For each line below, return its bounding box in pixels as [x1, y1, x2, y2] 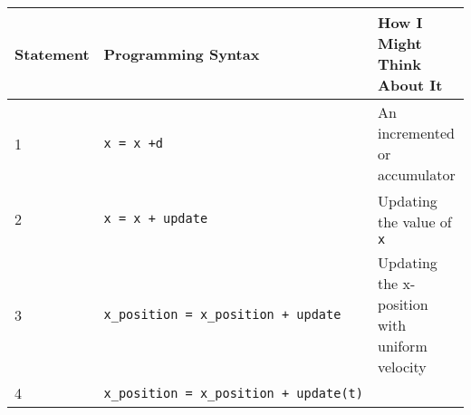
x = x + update [103, 211, 208, 226]
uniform [377, 335, 428, 356]
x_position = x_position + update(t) [103, 385, 363, 401]
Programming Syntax [103, 43, 260, 64]
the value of [377, 211, 452, 232]
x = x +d [103, 136, 164, 150]
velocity [377, 356, 427, 377]
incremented [377, 122, 455, 143]
